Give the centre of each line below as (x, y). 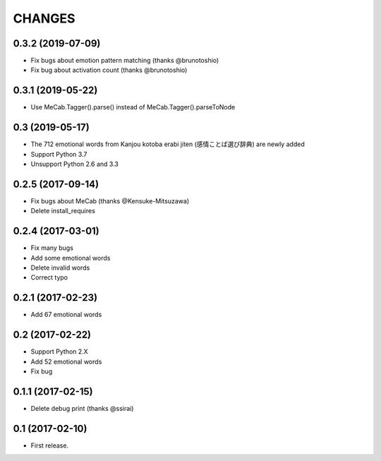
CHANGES (44, 18)
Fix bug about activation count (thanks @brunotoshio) (109, 70)
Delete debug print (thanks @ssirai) (82, 408)
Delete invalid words (60, 268)
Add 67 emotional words (66, 315)
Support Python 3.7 (59, 154)
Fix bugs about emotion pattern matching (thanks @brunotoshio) (125, 61)
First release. (50, 445)
